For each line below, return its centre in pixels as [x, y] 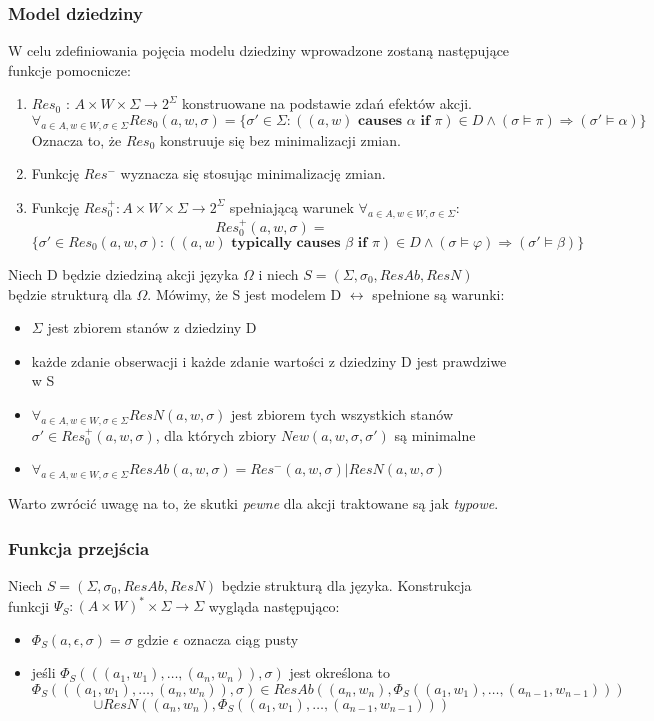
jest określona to [339, 672]
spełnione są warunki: [438, 293]
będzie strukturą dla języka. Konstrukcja [346, 584]
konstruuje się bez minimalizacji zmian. [280, 139]
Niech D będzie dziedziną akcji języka [123, 274]
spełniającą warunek [291, 206]
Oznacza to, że [76, 139]
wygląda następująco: [274, 605]
